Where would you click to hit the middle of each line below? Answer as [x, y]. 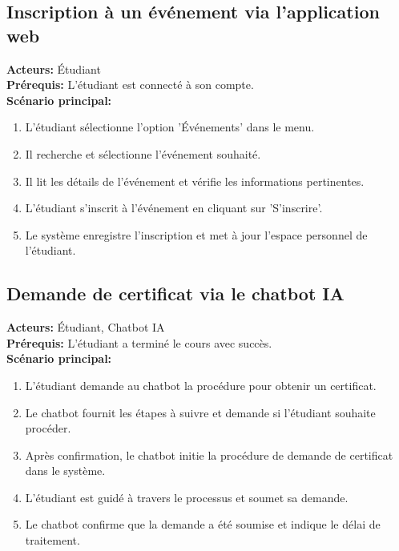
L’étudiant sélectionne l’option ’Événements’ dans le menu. [170, 127]
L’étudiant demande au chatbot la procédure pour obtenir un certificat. [201, 385]
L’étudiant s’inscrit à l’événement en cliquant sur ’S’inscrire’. [174, 208]
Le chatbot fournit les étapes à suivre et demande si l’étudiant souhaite [200, 412]
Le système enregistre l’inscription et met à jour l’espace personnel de [196, 234]
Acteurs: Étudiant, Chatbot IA [86, 327]
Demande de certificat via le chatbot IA [175, 294]
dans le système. [65, 471]
